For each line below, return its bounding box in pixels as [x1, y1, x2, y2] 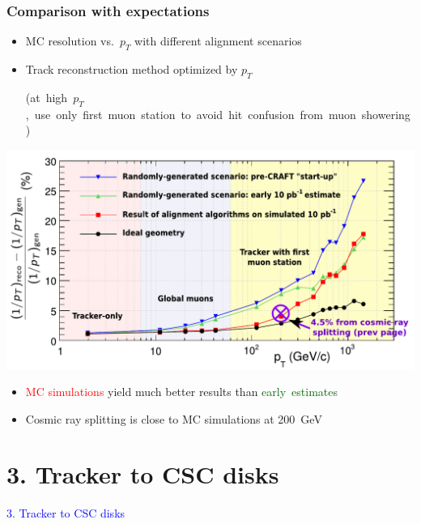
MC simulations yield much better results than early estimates [25, 383, 338, 400]
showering [361, 105, 410, 122]
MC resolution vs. [25, 32, 114, 49]
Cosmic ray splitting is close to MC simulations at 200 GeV [25, 410, 322, 427]
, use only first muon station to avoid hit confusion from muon [25, 105, 356, 122]
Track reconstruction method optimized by [25, 61, 238, 78]
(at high [25, 88, 68, 105]
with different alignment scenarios [134, 32, 302, 49]
